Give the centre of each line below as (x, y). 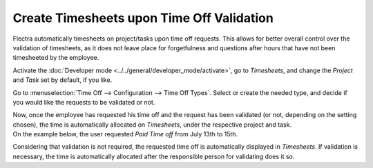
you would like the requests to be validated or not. (84, 102)
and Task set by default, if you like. (63, 80)
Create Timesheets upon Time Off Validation (143, 18)
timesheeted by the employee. (56, 58)
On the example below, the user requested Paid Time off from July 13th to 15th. (125, 134)
